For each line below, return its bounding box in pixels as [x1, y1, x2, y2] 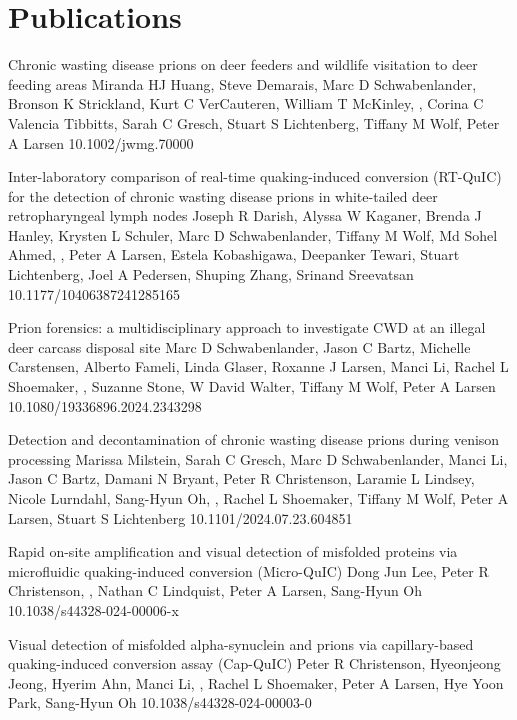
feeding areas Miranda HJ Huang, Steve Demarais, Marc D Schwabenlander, [8, 73, 477, 94]
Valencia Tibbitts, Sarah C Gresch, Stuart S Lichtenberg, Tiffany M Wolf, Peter [8, 112, 500, 133]
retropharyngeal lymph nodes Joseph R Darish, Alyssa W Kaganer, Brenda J [8, 205, 482, 226]
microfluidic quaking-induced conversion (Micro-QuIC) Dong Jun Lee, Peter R [8, 560, 489, 581]
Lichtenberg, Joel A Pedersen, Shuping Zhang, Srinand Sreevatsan [8, 264, 414, 285]
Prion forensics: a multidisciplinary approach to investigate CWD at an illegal [8, 317, 486, 338]
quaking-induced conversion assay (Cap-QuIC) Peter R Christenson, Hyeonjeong [8, 653, 501, 674]
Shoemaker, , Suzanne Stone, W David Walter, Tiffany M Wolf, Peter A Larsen [8, 376, 496, 397]
